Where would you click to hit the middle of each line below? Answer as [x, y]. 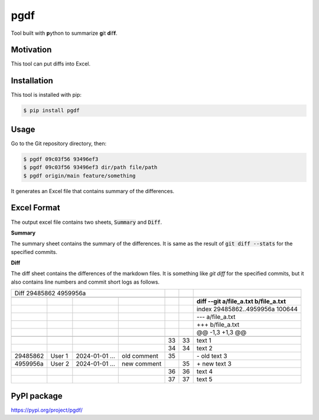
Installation [32, 81]
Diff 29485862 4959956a [50, 294]
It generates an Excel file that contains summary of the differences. [92, 191]
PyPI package [37, 396]
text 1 [204, 341]
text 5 [204, 379]
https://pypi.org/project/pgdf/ [47, 410]
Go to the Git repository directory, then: [58, 143]
